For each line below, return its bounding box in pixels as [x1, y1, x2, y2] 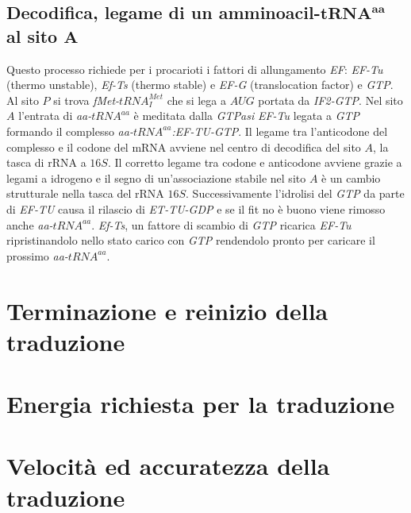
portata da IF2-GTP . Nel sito [258, 91, 403, 108]
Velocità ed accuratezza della [6, 449, 330, 482]
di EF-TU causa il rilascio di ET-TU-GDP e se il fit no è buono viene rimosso [6, 200, 386, 217]
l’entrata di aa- [18, 107, 92, 124]
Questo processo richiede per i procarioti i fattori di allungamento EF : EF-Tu [6, 60, 383, 77]
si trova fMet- [53, 91, 120, 108]
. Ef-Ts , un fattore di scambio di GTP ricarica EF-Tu [91, 216, 351, 233]
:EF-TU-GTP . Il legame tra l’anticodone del [171, 122, 388, 139]
